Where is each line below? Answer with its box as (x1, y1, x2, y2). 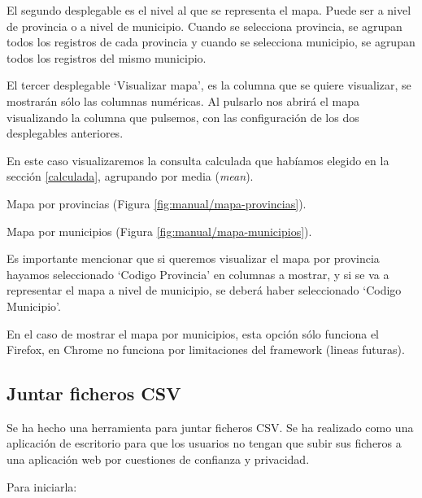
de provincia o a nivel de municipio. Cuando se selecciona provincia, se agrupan (7, 17, 402, 34)
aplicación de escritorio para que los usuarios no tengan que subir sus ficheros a (7, 435, 402, 452)
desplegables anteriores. (7, 124, 124, 142)
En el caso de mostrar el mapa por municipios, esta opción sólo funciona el (7, 325, 380, 342)
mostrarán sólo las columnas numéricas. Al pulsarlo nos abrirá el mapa (7, 92, 359, 109)
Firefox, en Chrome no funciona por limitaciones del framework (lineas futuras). (7, 341, 405, 358)
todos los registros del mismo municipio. (7, 49, 207, 66)
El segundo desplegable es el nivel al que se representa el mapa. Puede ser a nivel (7, 2, 411, 18)
